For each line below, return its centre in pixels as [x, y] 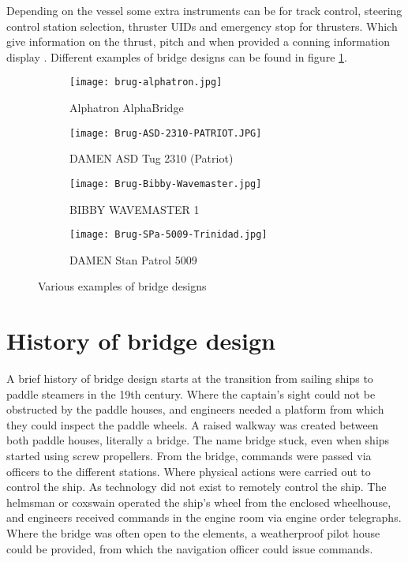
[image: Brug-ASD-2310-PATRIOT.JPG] [166, 133]
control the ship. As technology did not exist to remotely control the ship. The [197, 487]
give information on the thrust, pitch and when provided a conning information [198, 41]
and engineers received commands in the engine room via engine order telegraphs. [204, 517]
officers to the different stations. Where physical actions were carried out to [189, 471]
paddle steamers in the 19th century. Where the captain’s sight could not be [191, 393]
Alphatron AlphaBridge [127, 108]
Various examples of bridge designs [122, 286]
